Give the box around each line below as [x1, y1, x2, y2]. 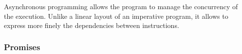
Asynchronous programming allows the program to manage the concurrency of [4, 1, 238, 11]
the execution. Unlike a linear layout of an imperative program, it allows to [4, 11, 228, 21]
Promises [4, 40, 40, 53]
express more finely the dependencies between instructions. [4, 20, 179, 30]
